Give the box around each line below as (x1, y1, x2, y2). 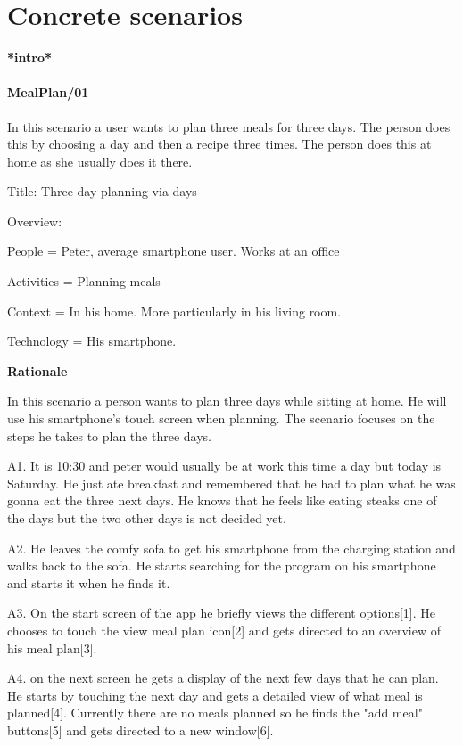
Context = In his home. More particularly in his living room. (7, 301, 342, 320)
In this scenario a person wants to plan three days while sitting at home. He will (7, 391, 447, 410)
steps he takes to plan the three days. (7, 426, 211, 445)
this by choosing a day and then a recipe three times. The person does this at (7, 135, 432, 153)
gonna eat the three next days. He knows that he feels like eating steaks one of (7, 491, 437, 510)
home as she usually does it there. (7, 152, 193, 170)
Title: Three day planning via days (7, 182, 197, 201)
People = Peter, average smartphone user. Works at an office (7, 242, 340, 260)
